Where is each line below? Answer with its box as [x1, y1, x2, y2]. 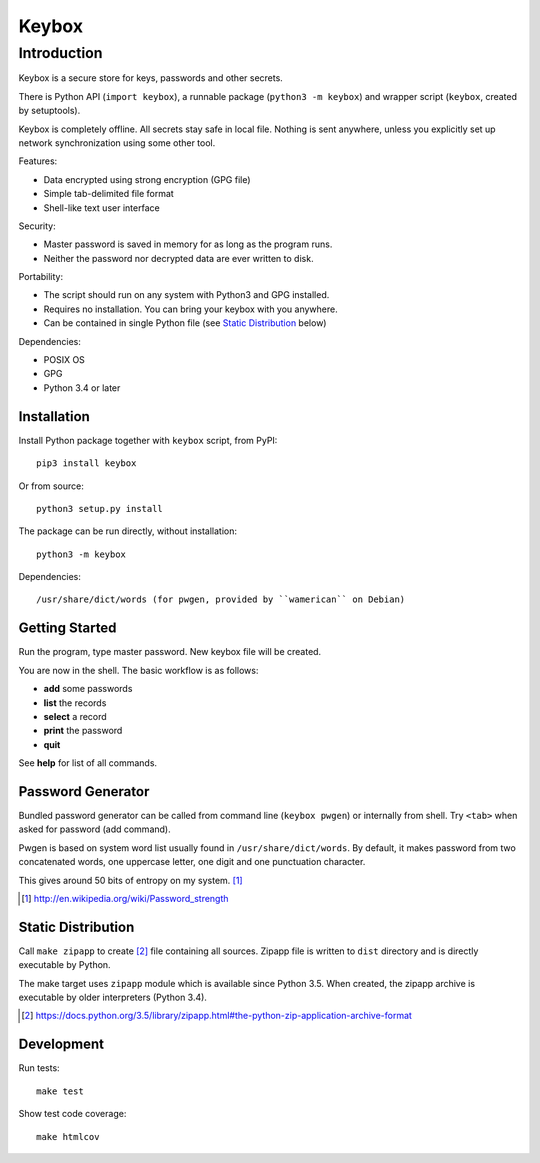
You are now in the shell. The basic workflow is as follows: [18, 664, 259, 676]
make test [36, 1085, 84, 1097]
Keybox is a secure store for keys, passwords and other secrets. [18, 72, 284, 84]
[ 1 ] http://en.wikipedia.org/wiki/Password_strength [21, 892, 229, 904]
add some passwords [43, 683, 133, 695]
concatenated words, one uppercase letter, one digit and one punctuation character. [18, 856, 366, 868]
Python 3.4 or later [43, 381, 121, 394]
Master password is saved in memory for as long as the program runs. [43, 238, 333, 250]
